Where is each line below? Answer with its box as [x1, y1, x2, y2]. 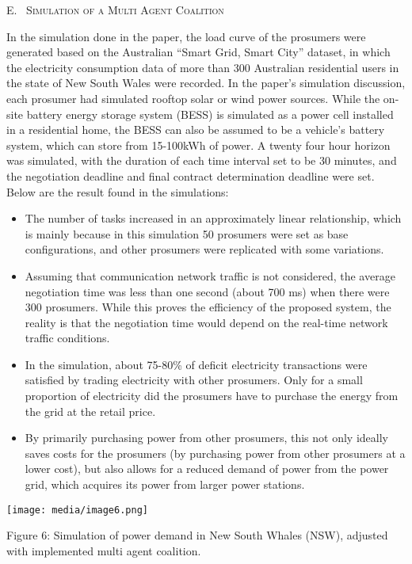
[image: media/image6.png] [6, 504, 148, 516]
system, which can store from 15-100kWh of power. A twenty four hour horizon [6, 136, 391, 153]
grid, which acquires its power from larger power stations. [25, 476, 305, 493]
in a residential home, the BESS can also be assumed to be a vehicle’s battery [6, 121, 385, 138]
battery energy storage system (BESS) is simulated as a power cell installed [26, 105, 394, 122]
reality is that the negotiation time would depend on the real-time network [25, 314, 388, 330]
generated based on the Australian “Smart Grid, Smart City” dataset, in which [6, 44, 391, 60]
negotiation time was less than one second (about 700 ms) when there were [25, 283, 390, 299]
